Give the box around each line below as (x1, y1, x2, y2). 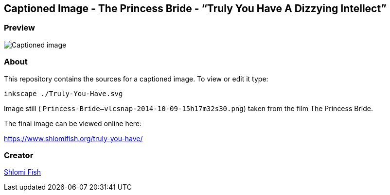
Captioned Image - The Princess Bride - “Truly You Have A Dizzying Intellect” (4, 2, 387, 15)
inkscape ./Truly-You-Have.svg (4, 89, 123, 97)
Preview (4, 23, 35, 33)
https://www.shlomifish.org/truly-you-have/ (4, 134, 143, 143)
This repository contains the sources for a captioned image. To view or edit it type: (4, 74, 268, 83)
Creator (4, 150, 34, 160)
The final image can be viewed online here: (4, 119, 142, 128)
